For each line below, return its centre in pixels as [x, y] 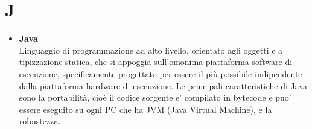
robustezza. [40, 121]
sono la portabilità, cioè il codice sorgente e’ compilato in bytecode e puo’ [155, 97]
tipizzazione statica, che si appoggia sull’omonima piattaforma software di [156, 62]
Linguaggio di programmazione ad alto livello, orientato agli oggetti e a [151, 50]
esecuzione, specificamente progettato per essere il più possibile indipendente [161, 73]
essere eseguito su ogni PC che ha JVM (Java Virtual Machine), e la [145, 109]
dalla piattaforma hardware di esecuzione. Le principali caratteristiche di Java [163, 85]
